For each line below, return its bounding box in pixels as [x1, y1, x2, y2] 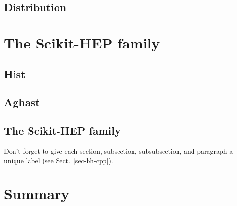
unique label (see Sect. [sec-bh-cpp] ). [4, 155, 113, 165]
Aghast [4, 95, 40, 110]
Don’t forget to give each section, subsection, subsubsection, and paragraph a [4, 145, 233, 156]
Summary [4, 184, 70, 204]
